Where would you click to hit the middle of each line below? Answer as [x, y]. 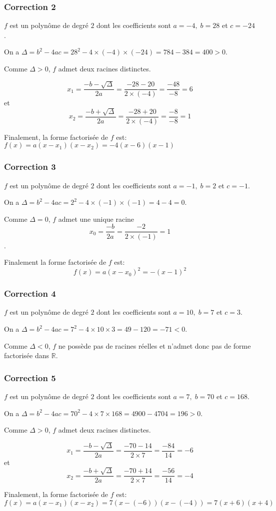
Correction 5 [30, 377]
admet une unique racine [96, 219]
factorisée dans [27, 355]
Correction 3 [30, 167]
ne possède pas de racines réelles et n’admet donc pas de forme [154, 345]
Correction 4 [30, 293]
